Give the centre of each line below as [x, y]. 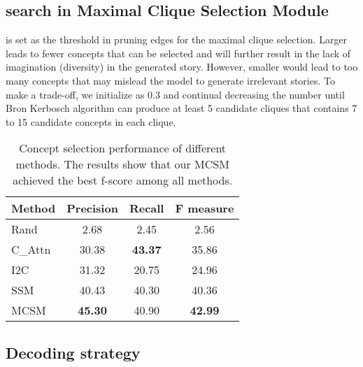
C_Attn [31, 250]
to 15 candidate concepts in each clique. [91, 121]
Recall [147, 208]
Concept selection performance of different [123, 148]
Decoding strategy [73, 352]
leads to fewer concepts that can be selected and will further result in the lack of [178, 53]
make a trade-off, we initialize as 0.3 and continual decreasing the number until [175, 94]
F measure [205, 208]
